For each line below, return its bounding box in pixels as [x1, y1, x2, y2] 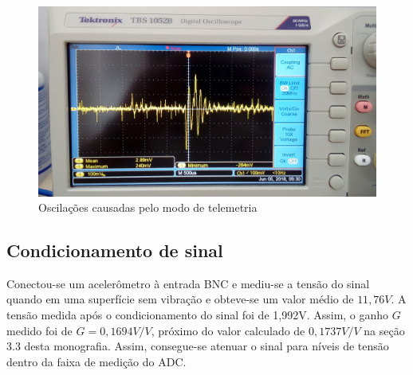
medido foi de [6, 322, 73, 338]
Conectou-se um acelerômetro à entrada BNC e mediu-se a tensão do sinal [6, 275, 370, 291]
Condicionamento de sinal [6, 238, 223, 263]
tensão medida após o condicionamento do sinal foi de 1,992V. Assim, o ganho [6, 307, 389, 323]
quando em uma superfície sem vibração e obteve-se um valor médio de [6, 291, 354, 307]
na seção [364, 322, 405, 338]
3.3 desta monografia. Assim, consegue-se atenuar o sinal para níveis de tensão [6, 338, 389, 354]
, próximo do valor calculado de [151, 322, 305, 338]
